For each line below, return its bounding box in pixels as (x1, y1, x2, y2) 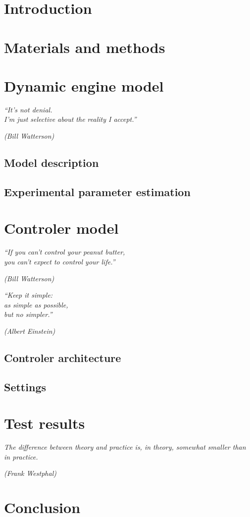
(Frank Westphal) (4, 468, 56, 478)
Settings (4, 379, 46, 394)
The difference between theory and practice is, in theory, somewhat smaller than (4, 442, 246, 452)
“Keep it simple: (4, 290, 53, 300)
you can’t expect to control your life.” (4, 256, 115, 266)
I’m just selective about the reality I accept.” (4, 114, 137, 124)
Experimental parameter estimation (4, 184, 191, 199)
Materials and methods (4, 37, 165, 57)
